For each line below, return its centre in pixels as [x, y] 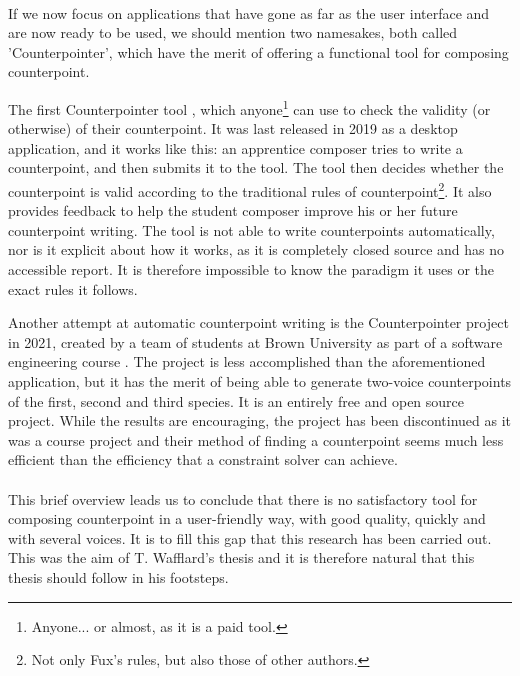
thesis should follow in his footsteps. [118, 576]
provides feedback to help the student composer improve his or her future [233, 210]
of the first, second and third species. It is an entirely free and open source [236, 400]
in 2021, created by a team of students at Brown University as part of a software [255, 341]
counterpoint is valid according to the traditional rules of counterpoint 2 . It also [250, 189]
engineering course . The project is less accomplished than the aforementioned [247, 361]
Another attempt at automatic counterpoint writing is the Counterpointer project [258, 322]
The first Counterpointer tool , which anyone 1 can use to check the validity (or [249, 107]
